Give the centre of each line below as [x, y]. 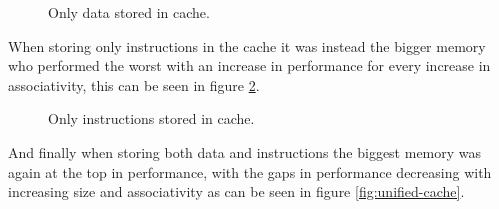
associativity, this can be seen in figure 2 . [134, 84]
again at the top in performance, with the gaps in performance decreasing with [250, 171]
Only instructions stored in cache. [151, 118]
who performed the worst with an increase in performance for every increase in [249, 65]
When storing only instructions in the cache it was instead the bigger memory [247, 45]
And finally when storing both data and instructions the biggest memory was [245, 151]
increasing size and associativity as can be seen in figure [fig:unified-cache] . [236, 191]
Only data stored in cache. [129, 12]
